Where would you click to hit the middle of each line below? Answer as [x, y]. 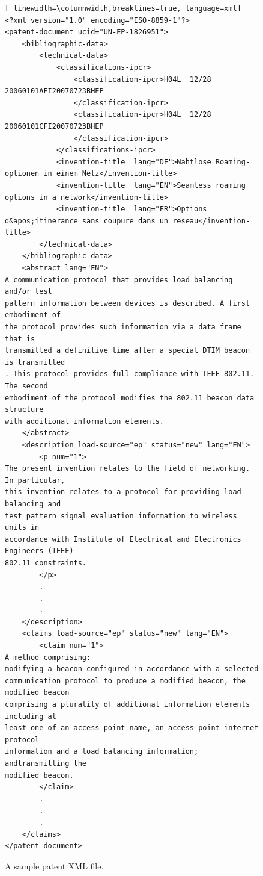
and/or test [29, 292]
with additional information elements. [84, 421]
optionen [22, 174]
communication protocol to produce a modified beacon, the [125, 681]
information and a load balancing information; [102, 752]
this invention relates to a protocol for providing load [123, 492]
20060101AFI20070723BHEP [54, 91]
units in [22, 528]
